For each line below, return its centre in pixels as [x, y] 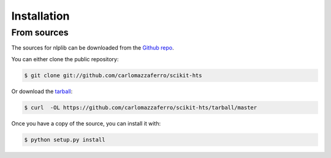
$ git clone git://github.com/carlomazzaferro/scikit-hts [113, 75]
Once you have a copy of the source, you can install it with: [86, 123]
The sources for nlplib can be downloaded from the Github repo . [93, 48]
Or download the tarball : [42, 91]
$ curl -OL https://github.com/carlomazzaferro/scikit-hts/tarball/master [141, 107]
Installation [40, 16]
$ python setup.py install [65, 140]
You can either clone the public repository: [65, 59]
